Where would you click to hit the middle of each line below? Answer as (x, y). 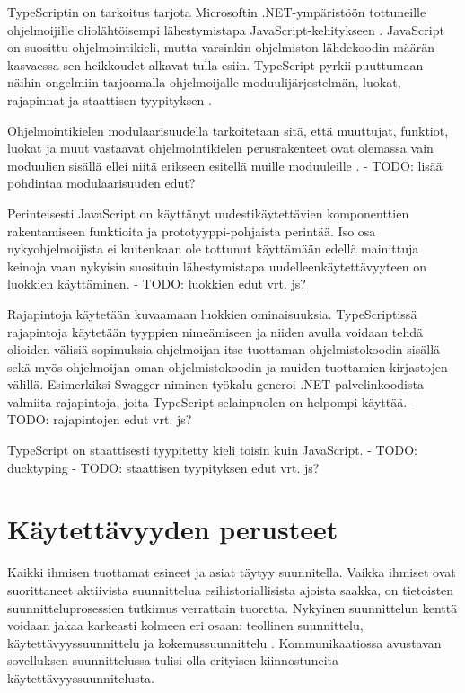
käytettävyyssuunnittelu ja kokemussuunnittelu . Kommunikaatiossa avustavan (224, 642)
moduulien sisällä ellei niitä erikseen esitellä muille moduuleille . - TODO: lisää (225, 165)
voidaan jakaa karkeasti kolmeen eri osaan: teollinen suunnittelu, (185, 625)
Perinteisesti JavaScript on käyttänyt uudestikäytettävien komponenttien (208, 213)
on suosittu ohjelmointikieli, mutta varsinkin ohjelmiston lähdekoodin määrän (221, 47)
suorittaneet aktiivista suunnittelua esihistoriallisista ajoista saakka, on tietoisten (231, 589)
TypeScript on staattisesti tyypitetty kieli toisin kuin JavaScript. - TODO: (212, 450)
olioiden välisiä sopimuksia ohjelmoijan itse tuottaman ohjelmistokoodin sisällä (224, 349)
